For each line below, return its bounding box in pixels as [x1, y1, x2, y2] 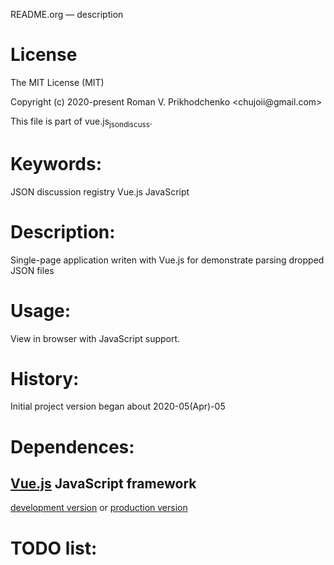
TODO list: [10, 537, 98, 559]
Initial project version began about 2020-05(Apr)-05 [10, 400, 226, 413]
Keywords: [10, 152, 103, 175]
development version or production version [10, 502, 188, 514]
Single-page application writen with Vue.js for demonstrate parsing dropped [10, 254, 325, 266]
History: [10, 367, 80, 390]
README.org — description [10, 9, 124, 20]
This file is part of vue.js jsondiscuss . [10, 115, 153, 129]
